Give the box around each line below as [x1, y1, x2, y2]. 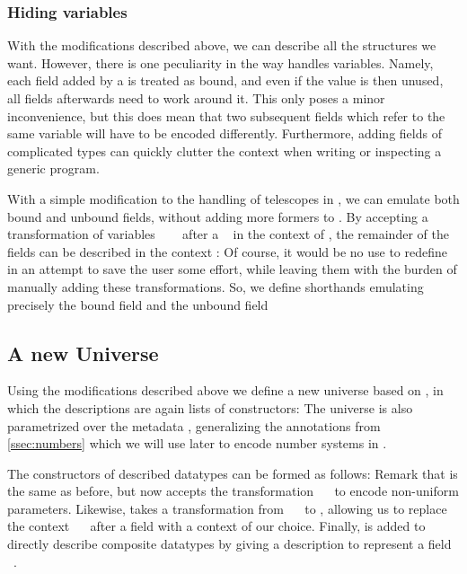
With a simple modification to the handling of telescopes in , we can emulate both [7, 189, 460, 208]
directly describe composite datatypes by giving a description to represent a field [7, 534, 452, 553]
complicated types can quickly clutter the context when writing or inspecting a [7, 141, 442, 160]
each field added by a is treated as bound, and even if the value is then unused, [7, 71, 444, 90]
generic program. [7, 159, 100, 178]
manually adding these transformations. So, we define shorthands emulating [7, 277, 424, 296]
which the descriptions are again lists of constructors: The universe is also [7, 398, 413, 417]
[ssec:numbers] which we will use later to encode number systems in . [7, 434, 387, 453]
